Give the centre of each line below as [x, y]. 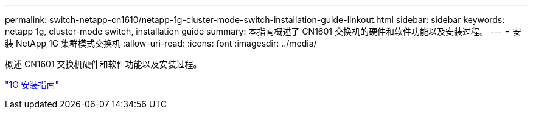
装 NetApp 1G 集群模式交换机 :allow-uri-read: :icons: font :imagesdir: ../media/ [161, 43]
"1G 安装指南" [32, 85]
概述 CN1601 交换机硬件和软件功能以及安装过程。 [103, 64]
